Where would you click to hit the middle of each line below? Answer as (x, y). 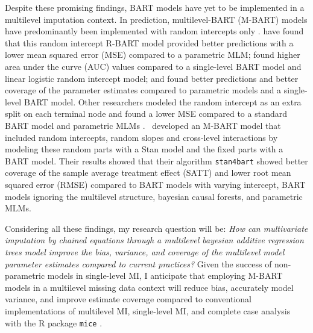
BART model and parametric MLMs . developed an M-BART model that (143, 125)
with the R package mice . (54, 322)
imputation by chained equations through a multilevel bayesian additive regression (154, 240)
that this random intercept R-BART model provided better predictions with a (149, 42)
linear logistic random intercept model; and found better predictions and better (152, 78)
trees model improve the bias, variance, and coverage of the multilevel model (145, 251)
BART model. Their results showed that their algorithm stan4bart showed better (156, 160)
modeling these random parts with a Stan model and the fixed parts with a (144, 149)
